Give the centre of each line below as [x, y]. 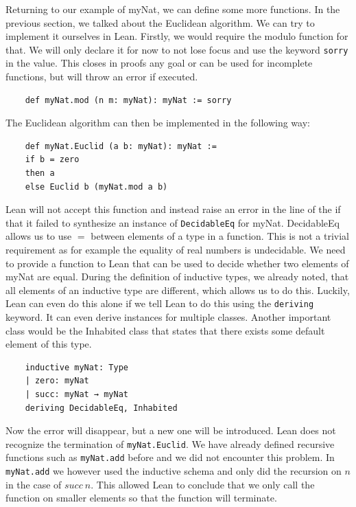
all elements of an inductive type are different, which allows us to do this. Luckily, [178, 290]
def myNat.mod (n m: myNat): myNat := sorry [128, 100]
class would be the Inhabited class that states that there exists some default [165, 330]
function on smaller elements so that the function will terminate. [141, 498]
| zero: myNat [57, 381]
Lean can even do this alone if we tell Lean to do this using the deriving [160, 303]
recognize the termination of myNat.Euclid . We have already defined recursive [170, 443]
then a [40, 173]
